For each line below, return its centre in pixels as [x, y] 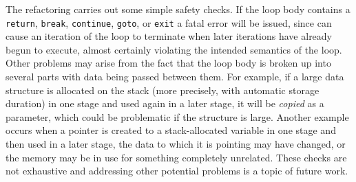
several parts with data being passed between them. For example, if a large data [175, 77]
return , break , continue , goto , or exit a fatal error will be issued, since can [169, 22]
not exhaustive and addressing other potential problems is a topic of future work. [177, 171]
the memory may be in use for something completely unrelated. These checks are [176, 157]
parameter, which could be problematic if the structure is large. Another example [177, 116]
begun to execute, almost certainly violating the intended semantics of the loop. [174, 49]
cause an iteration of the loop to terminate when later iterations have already [169, 36]
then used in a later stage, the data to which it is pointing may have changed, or [176, 144]
